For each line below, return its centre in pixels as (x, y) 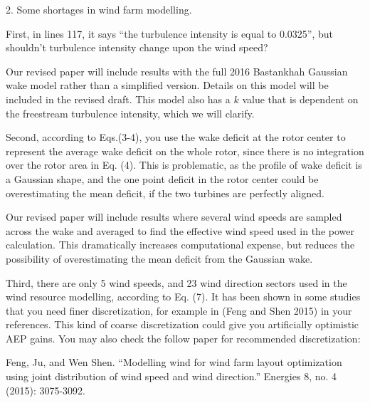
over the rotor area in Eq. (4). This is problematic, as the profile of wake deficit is (184, 165)
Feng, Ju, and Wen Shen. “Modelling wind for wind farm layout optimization (174, 362)
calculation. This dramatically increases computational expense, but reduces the (180, 245)
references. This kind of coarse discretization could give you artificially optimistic (183, 324)
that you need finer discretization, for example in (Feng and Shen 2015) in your (179, 310)
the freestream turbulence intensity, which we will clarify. (130, 113)
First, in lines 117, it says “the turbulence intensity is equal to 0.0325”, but (170, 33)
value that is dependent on (300, 99)
